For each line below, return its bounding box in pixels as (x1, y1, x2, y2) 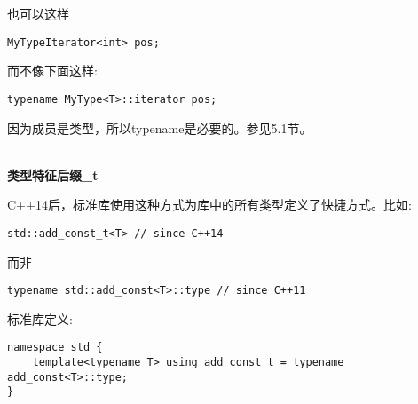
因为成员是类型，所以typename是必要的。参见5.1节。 (7, 118, 312, 137)
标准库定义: (7, 309, 73, 328)
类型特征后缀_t (7, 165, 99, 184)
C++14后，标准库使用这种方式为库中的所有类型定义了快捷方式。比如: (7, 195, 412, 214)
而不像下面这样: (7, 61, 98, 80)
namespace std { (7, 341, 103, 354)
